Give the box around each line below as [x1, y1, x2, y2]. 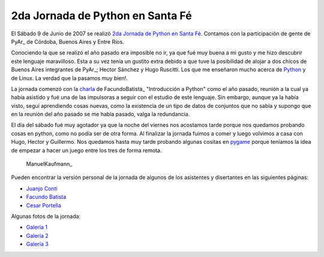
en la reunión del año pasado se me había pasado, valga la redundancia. [11, 111, 190, 118]
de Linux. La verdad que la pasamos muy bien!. [11, 74, 128, 81]
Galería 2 [26, 232, 49, 239]
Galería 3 [26, 240, 49, 248]
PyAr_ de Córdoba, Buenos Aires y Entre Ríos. [11, 38, 124, 45]
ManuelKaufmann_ [26, 161, 73, 168]
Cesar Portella [26, 201, 61, 209]
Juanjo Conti [26, 185, 58, 192]
